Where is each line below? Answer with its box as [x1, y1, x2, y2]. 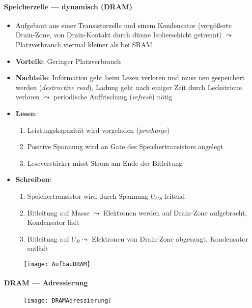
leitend [165, 190, 185, 201]
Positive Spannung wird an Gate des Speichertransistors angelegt [27, 141, 223, 152]
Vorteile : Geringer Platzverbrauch [15, 56, 121, 66]
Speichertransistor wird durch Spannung [27, 190, 148, 201]
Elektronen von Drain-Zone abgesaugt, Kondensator [91, 233, 249, 244]
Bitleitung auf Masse [27, 207, 90, 217]
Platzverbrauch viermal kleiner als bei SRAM [15, 39, 153, 49]
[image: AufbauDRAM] [24, 260, 91, 268]
